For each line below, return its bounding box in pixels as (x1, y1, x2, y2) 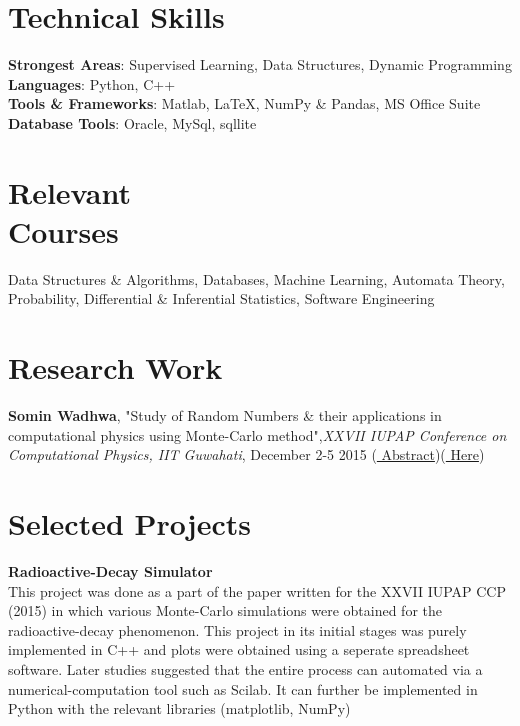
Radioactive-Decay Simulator (8, 561, 213, 582)
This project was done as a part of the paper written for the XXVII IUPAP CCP (8, 580, 507, 601)
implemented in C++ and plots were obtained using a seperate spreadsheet (8, 639, 470, 660)
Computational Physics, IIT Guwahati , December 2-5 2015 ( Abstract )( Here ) (8, 444, 485, 465)
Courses (8, 210, 119, 251)
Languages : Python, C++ (8, 73, 176, 94)
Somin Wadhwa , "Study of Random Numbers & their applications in (8, 405, 442, 426)
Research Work (8, 347, 223, 388)
